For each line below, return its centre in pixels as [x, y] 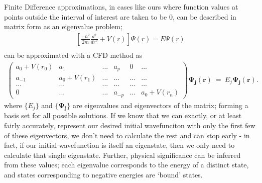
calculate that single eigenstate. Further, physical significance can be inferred [122, 155]
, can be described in [204, 16]
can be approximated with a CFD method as [73, 55]
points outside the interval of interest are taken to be [86, 16]
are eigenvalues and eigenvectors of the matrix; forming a [160, 105]
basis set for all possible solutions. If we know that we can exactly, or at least [123, 115]
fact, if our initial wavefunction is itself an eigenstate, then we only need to [119, 145]
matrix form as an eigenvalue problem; [63, 26]
